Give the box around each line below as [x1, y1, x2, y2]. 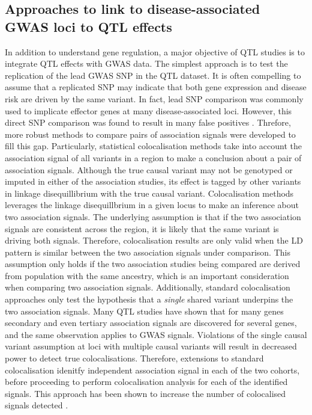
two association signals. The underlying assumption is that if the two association [5, 210, 301, 223]
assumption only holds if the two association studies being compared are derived [5, 257, 301, 270]
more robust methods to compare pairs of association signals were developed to [5, 128, 296, 140]
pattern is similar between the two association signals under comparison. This [5, 245, 290, 258]
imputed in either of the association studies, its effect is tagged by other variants [5, 175, 301, 188]
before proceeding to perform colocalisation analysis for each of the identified [5, 375, 288, 388]
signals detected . [5, 399, 68, 411]
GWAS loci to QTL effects [5, 17, 172, 35]
